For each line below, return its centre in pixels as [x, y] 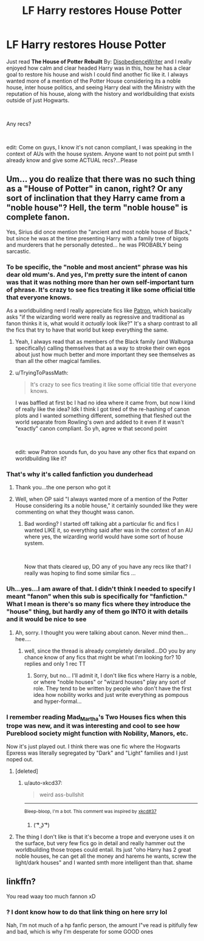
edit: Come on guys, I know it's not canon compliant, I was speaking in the [99, 147]
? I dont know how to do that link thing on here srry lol [87, 912]
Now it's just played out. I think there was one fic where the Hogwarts [93, 747]
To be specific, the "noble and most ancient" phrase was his [97, 267]
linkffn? [21, 882]
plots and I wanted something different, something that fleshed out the [103, 416]
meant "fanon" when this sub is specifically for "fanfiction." [97, 597]
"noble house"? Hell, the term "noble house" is [97, 208]
